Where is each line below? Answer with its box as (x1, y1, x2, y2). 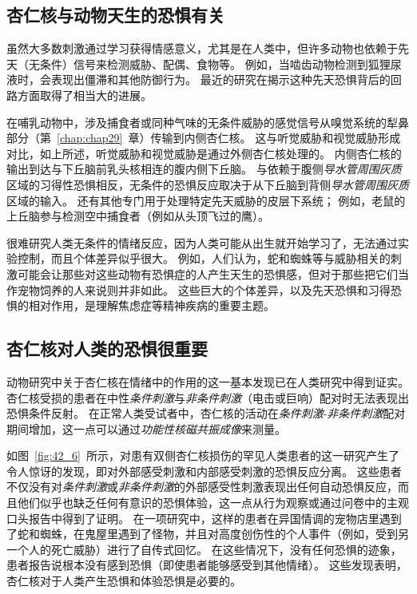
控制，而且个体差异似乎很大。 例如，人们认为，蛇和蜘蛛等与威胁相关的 (17, 250, 391, 267)
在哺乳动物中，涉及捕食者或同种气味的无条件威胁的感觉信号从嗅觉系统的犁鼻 (6, 113, 409, 130)
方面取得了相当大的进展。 (17, 86, 152, 103)
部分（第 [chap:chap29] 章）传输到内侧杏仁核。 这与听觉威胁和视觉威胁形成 (6, 129, 401, 146)
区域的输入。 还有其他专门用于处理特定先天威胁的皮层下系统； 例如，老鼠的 (6, 192, 406, 208)
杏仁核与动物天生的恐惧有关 (6, 2, 224, 27)
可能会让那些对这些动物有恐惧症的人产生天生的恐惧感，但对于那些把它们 (17, 265, 398, 282)
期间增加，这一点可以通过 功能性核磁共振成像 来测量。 (6, 420, 286, 437)
